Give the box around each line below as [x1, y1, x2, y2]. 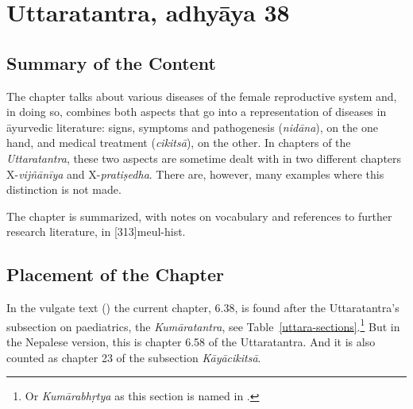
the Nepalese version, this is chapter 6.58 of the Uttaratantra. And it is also [6, 333, 376, 349]
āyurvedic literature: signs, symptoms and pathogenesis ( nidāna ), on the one [6, 118, 378, 135]
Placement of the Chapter [6, 262, 224, 287]
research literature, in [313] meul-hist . [6, 223, 186, 240]
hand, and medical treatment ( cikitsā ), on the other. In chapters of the [6, 134, 351, 151]
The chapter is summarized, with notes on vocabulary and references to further [6, 207, 392, 224]
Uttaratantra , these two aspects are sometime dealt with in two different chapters [6, 149, 402, 166]
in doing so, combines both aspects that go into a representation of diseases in [6, 103, 387, 120]
